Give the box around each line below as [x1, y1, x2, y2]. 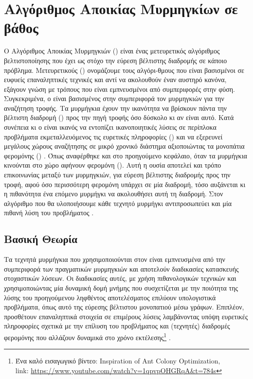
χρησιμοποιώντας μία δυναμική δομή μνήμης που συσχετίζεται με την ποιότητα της [4, 282, 238, 293]
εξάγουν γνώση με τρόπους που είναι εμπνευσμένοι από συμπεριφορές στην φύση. [4, 84, 235, 94]
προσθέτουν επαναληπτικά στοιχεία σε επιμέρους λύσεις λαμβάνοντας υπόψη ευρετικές [4, 311, 248, 321]
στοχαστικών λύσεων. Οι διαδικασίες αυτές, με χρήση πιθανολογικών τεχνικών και [4, 273, 236, 283]
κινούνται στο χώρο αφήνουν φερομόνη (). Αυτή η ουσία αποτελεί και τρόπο [4, 160, 221, 170]
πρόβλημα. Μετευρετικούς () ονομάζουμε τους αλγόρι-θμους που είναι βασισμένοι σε [4, 65, 244, 75]
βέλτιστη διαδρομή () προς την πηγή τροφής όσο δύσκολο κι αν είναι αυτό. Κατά [4, 112, 234, 122]
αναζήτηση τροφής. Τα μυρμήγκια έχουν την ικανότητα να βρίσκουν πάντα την [4, 103, 227, 113]
